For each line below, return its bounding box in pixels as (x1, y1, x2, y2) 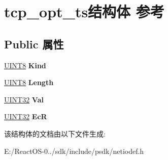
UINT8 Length (4, 77, 54, 88)
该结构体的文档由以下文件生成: (4, 128, 106, 139)
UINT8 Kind (4, 60, 46, 70)
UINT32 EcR (4, 111, 47, 122)
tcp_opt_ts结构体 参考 (4, 1, 164, 22)
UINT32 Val (4, 94, 44, 104)
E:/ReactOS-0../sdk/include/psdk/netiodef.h (4, 145, 144, 156)
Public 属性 (4, 36, 64, 51)
